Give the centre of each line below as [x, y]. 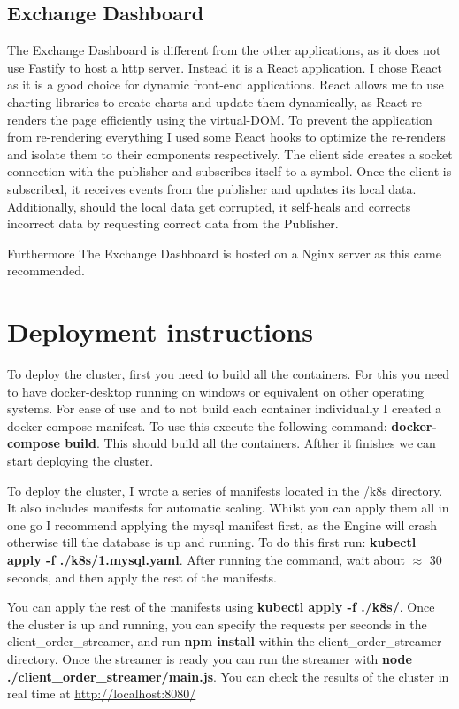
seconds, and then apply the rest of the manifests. [142, 577]
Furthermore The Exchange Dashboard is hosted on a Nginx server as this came [224, 253]
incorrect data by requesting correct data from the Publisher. [173, 223]
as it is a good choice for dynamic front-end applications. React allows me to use [226, 85]
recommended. [46, 270]
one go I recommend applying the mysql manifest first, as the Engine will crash [222, 524]
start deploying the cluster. [80, 461]
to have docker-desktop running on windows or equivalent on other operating [216, 391]
